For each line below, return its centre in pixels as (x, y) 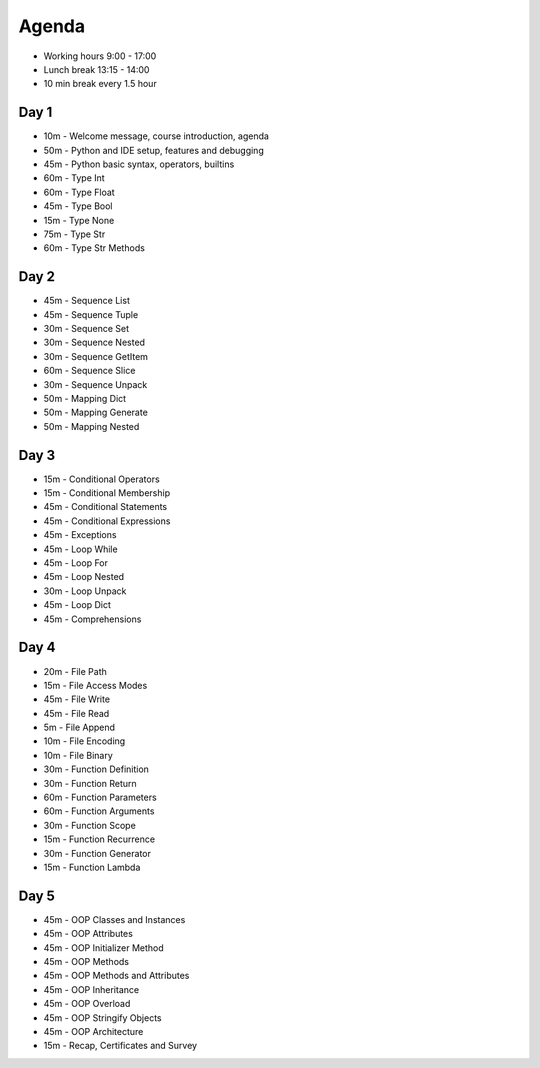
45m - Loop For (76, 563)
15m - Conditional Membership (106, 493)
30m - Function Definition (96, 769)
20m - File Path (75, 671)
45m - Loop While (81, 549)
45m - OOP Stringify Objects (102, 1017)
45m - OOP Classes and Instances (114, 919)
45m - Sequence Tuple (91, 314)
